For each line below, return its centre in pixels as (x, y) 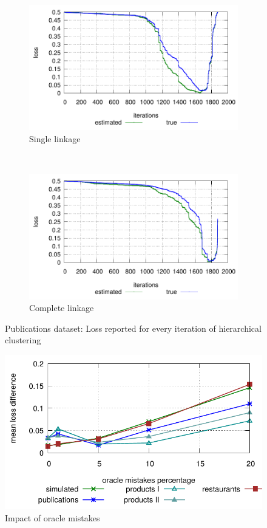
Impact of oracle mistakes (52, 517)
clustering (23, 340)
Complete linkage (62, 308)
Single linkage (55, 138)
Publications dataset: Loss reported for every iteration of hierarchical (133, 328)
